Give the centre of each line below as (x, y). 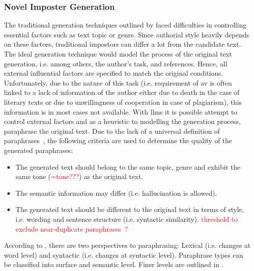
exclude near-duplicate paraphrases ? (71, 228)
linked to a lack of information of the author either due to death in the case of (122, 92)
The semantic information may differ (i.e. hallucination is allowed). (116, 193)
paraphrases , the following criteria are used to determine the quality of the (118, 140)
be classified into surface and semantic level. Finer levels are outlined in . (114, 264)
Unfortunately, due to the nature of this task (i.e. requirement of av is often (118, 82)
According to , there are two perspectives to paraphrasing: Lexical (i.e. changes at (127, 245)
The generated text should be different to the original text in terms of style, (130, 209)
